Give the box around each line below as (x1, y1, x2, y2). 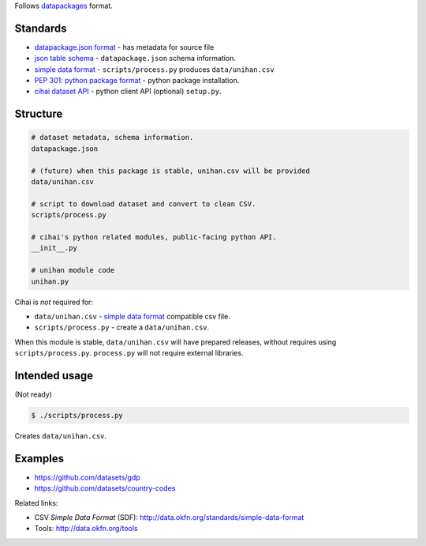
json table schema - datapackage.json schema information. (34, 54, 237, 63)
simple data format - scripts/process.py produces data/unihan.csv (34, 64, 275, 74)
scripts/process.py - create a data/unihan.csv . (34, 322, 210, 332)
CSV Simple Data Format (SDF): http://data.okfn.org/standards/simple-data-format (34, 513, 305, 522)
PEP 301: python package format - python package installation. (34, 76, 240, 85)
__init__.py (31, 243, 78, 253)
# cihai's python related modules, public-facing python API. (31, 232, 277, 241)
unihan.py (31, 277, 69, 286)
